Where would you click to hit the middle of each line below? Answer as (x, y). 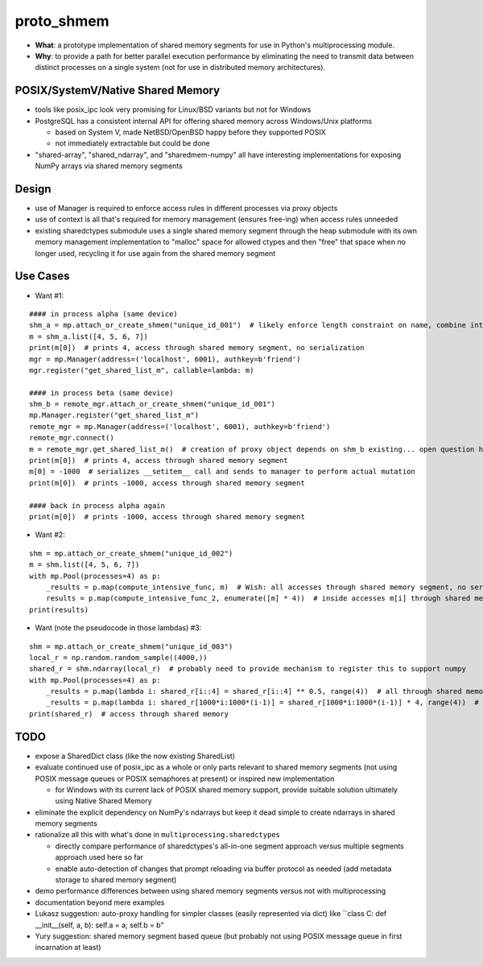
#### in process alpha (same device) (104, 314)
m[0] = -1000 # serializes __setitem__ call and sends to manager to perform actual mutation (223, 472)
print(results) (59, 609)
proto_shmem (62, 21)
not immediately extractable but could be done (133, 143)
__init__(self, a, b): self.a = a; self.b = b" (99, 925)
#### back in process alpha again (97, 506)
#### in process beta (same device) (101, 393)
